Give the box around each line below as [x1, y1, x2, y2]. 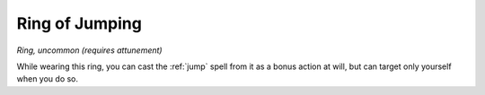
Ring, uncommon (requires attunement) [16, 45, 163, 56]
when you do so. [16, 73, 79, 84]
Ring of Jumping [16, 13, 143, 33]
